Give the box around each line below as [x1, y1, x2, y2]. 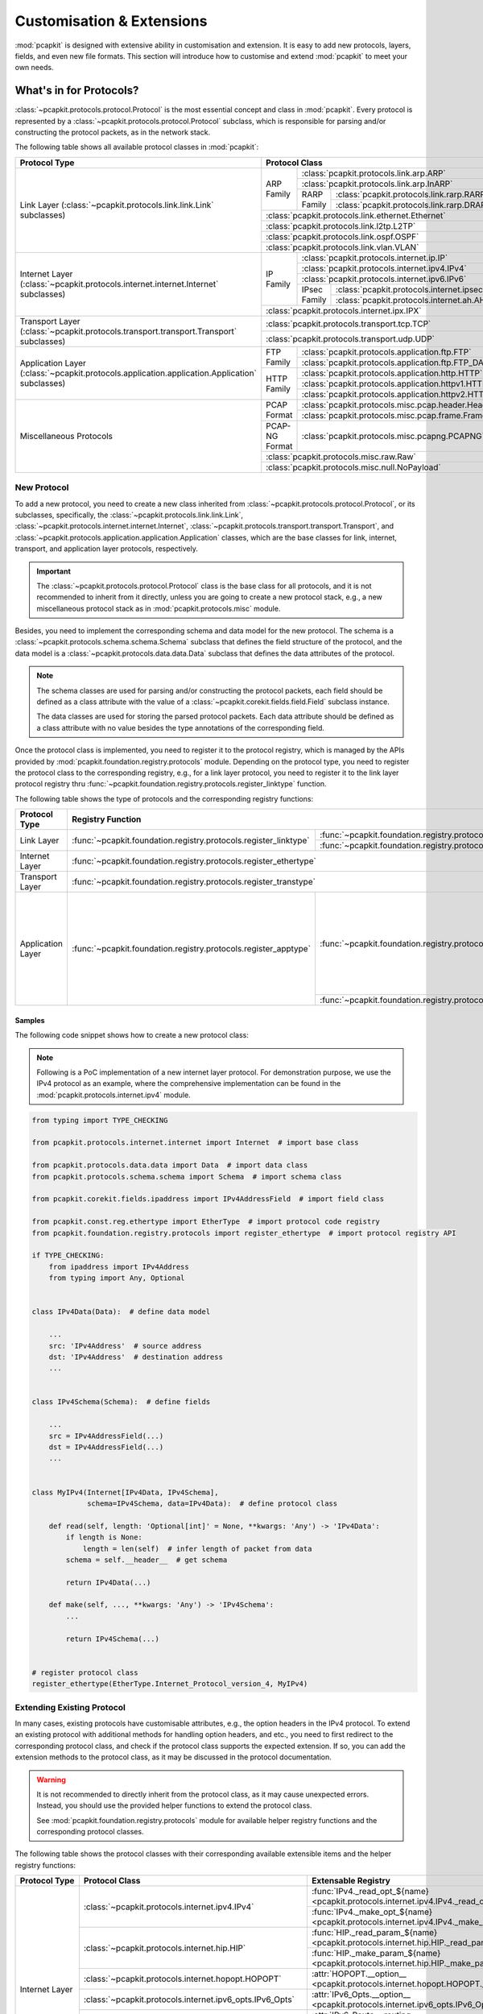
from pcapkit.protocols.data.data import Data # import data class [31, 1161, 308, 1170]
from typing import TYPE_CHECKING [31, 1116, 168, 1125]
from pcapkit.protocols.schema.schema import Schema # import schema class [31, 1172, 342, 1181]
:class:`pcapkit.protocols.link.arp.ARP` [301, 168, 446, 179]
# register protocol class [31, 1668, 138, 1677]
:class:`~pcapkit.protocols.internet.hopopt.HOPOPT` [83, 1974, 282, 1985]
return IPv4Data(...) [65, 1577, 151, 1587]
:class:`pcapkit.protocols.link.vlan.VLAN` [266, 242, 419, 253]
